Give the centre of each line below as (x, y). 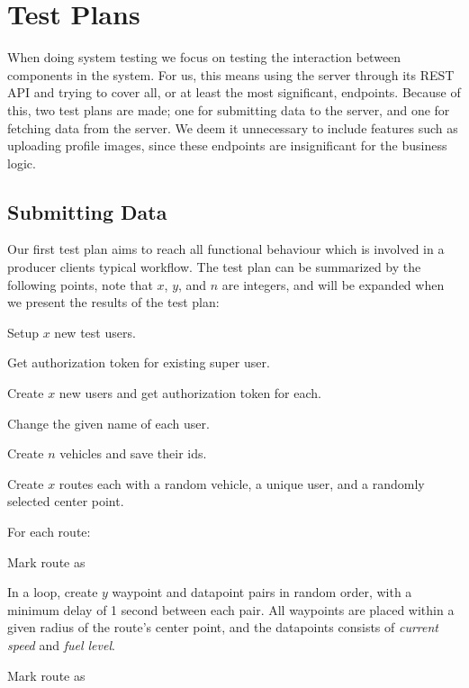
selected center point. (66, 501)
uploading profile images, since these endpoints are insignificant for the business (227, 145)
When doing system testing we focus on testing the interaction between (204, 57)
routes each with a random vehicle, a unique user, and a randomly (242, 483)
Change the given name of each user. (108, 423)
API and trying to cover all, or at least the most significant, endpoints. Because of (234, 92)
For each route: (49, 532)
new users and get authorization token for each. (190, 393)
